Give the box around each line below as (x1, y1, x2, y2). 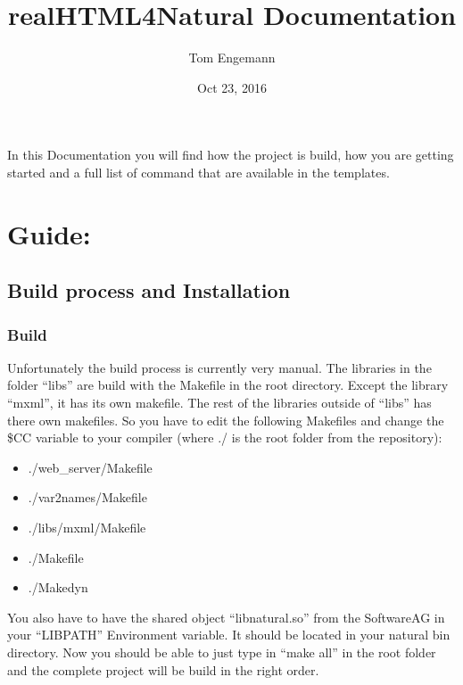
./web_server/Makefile (28, 458, 153, 476)
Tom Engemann (188, 48, 276, 67)
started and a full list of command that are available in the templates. (7, 162, 390, 181)
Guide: (7, 215, 91, 252)
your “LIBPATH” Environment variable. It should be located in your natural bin (7, 625, 451, 644)
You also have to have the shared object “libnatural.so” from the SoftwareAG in (7, 607, 445, 626)
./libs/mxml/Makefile (28, 518, 146, 537)
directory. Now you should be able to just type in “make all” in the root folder (7, 643, 436, 661)
